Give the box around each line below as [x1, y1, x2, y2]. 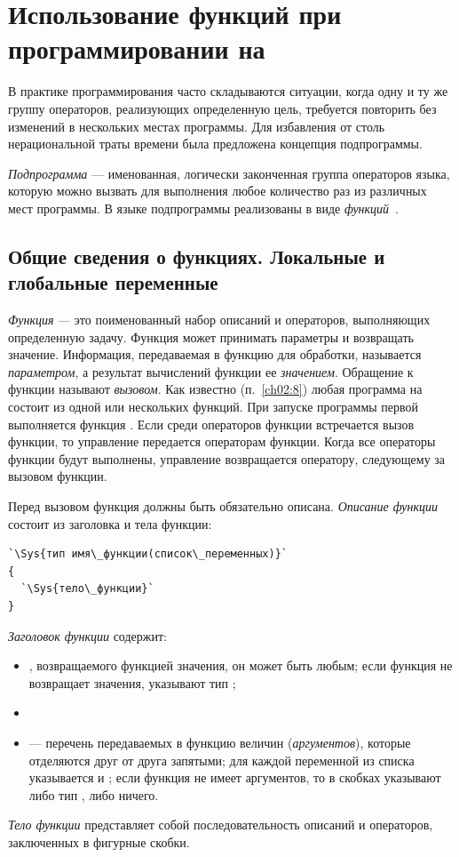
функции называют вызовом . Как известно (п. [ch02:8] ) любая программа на [8, 380, 423, 398]
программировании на [8, 30, 265, 67]
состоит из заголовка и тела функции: [8, 514, 212, 533]
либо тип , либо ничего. [28, 785, 159, 804]
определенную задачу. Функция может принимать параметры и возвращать [8, 327, 414, 346]
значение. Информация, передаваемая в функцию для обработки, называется [8, 345, 422, 364]
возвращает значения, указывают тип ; [28, 673, 236, 692]
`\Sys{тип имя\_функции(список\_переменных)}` [8, 548, 288, 561]
